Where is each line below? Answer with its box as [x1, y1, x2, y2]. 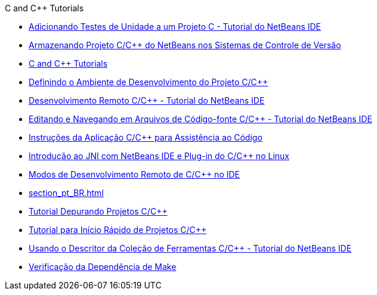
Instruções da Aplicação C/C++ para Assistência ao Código [29, 132, 262, 142]
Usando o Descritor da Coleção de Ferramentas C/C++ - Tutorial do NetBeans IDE [29, 243, 352, 253]
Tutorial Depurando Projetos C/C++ [29, 206, 168, 216]
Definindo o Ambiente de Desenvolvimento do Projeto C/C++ [29, 77, 268, 87]
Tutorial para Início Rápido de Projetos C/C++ [29, 225, 207, 235]
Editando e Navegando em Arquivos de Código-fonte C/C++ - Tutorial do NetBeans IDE [29, 114, 372, 124]
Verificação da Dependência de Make [29, 262, 177, 272]
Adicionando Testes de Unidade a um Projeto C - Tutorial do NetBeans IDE [29, 21, 322, 32]
